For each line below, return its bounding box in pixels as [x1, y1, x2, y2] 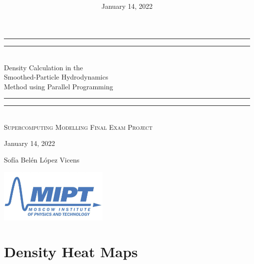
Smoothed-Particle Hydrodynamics [4, 72, 108, 82]
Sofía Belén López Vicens [4, 155, 80, 165]
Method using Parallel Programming [4, 81, 113, 91]
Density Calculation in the [4, 62, 83, 72]
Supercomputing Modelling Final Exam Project [4, 122, 153, 132]
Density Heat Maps [4, 242, 138, 262]
